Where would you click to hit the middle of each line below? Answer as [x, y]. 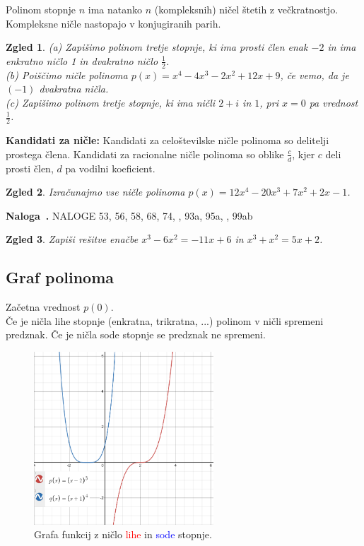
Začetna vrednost [43, 307]
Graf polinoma [60, 277]
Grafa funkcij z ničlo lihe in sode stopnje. [123, 534]
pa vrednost [334, 102]
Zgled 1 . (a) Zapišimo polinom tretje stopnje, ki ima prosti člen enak [157, 47]
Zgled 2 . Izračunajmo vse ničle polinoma [95, 192]
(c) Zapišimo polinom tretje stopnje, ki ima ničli [111, 102]
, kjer [304, 154]
